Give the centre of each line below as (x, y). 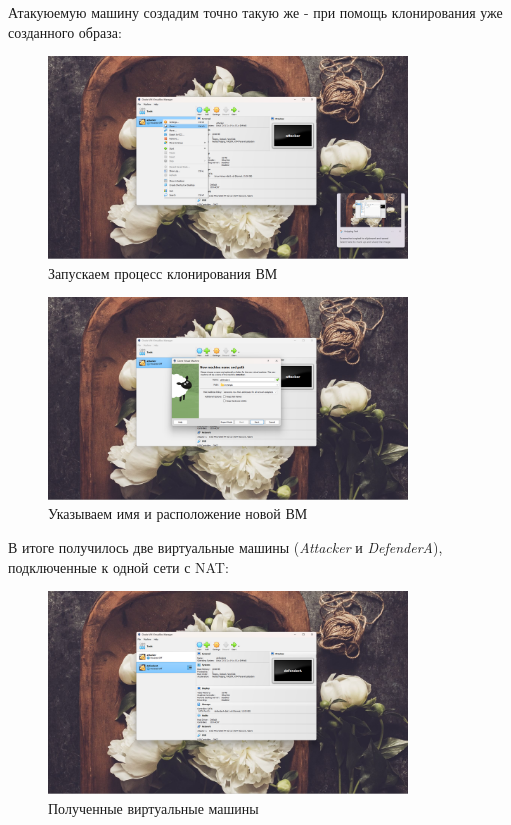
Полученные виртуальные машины (153, 807)
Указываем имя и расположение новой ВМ (178, 513)
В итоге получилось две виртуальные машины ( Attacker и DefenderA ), (225, 547)
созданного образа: (65, 31)
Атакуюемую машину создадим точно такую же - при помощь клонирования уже (255, 12)
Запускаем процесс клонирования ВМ (163, 272)
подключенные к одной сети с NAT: (118, 566)
